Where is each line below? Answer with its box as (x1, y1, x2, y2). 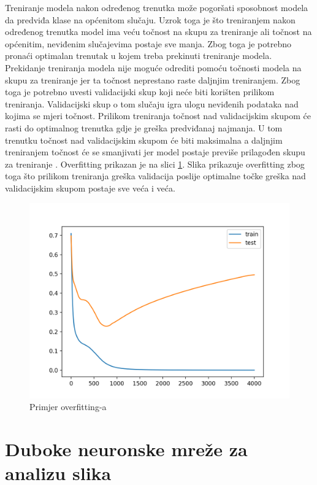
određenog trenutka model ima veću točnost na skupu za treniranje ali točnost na (5, 25, 312, 38)
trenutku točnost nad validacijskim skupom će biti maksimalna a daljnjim (5, 133, 283, 146)
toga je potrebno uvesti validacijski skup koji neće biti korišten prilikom (5, 85, 275, 98)
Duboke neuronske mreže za (5, 436, 248, 461)
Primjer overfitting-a (29, 400, 107, 413)
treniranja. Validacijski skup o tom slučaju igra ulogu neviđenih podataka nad (5, 97, 299, 110)
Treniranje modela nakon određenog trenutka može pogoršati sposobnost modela (5, 1, 308, 14)
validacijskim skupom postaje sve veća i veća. (5, 181, 175, 194)
